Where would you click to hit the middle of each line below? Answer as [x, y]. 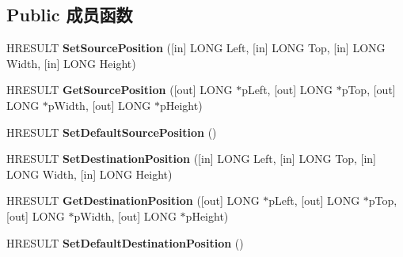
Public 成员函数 [70, 15]
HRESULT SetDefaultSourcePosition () [112, 132]
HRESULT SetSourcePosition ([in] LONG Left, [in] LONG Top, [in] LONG [196, 48]
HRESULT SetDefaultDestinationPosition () [125, 242]
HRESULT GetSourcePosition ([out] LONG [120, 90]
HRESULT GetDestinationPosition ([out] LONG [133, 200]
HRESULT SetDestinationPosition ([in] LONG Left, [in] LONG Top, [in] [191, 159]
